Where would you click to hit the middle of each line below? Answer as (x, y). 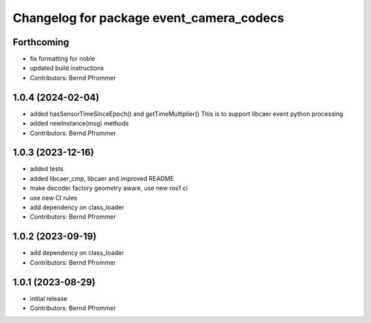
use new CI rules (54, 198)
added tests (47, 169)
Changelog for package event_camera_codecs (148, 18)
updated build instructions (67, 68)
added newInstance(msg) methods (79, 123)
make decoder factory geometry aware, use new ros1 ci (109, 188)
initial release (49, 298)
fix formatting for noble (63, 59)
